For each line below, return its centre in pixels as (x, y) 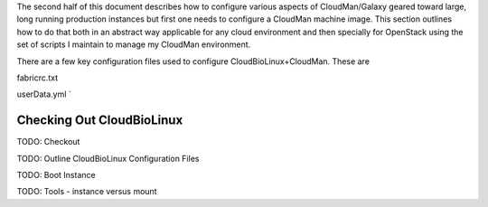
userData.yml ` (44, 94)
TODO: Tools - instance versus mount (87, 192)
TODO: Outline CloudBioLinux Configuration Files (108, 158)
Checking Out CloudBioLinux (100, 121)
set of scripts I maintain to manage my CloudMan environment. (134, 44)
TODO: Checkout (48, 142)
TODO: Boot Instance (56, 175)
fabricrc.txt (38, 78)
